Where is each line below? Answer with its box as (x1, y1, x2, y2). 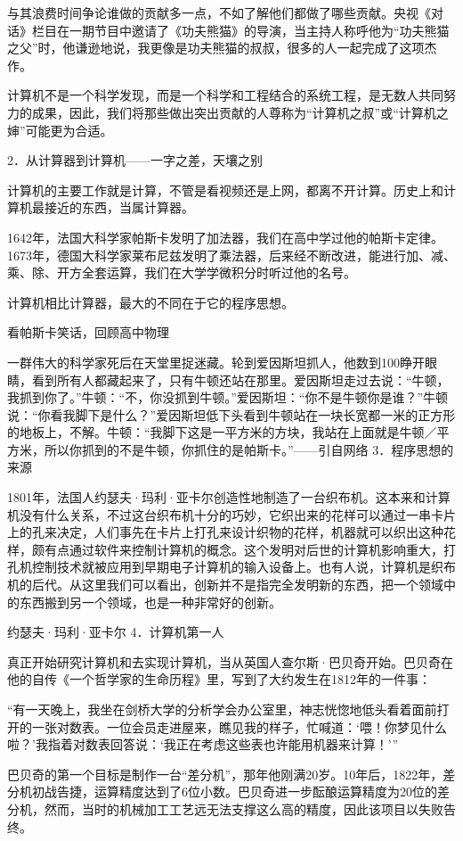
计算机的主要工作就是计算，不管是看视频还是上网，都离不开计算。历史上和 (7, 180, 443, 199)
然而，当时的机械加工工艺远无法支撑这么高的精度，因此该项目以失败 (44, 799, 443, 818)
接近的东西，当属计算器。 (44, 198, 194, 217)
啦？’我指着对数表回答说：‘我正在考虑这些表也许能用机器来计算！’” (7, 735, 399, 754)
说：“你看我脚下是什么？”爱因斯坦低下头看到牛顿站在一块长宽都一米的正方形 (7, 405, 456, 424)
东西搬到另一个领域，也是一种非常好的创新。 (19, 592, 281, 611)
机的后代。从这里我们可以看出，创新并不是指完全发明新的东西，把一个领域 (7, 575, 443, 594)
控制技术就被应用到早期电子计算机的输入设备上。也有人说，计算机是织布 (31, 557, 456, 576)
